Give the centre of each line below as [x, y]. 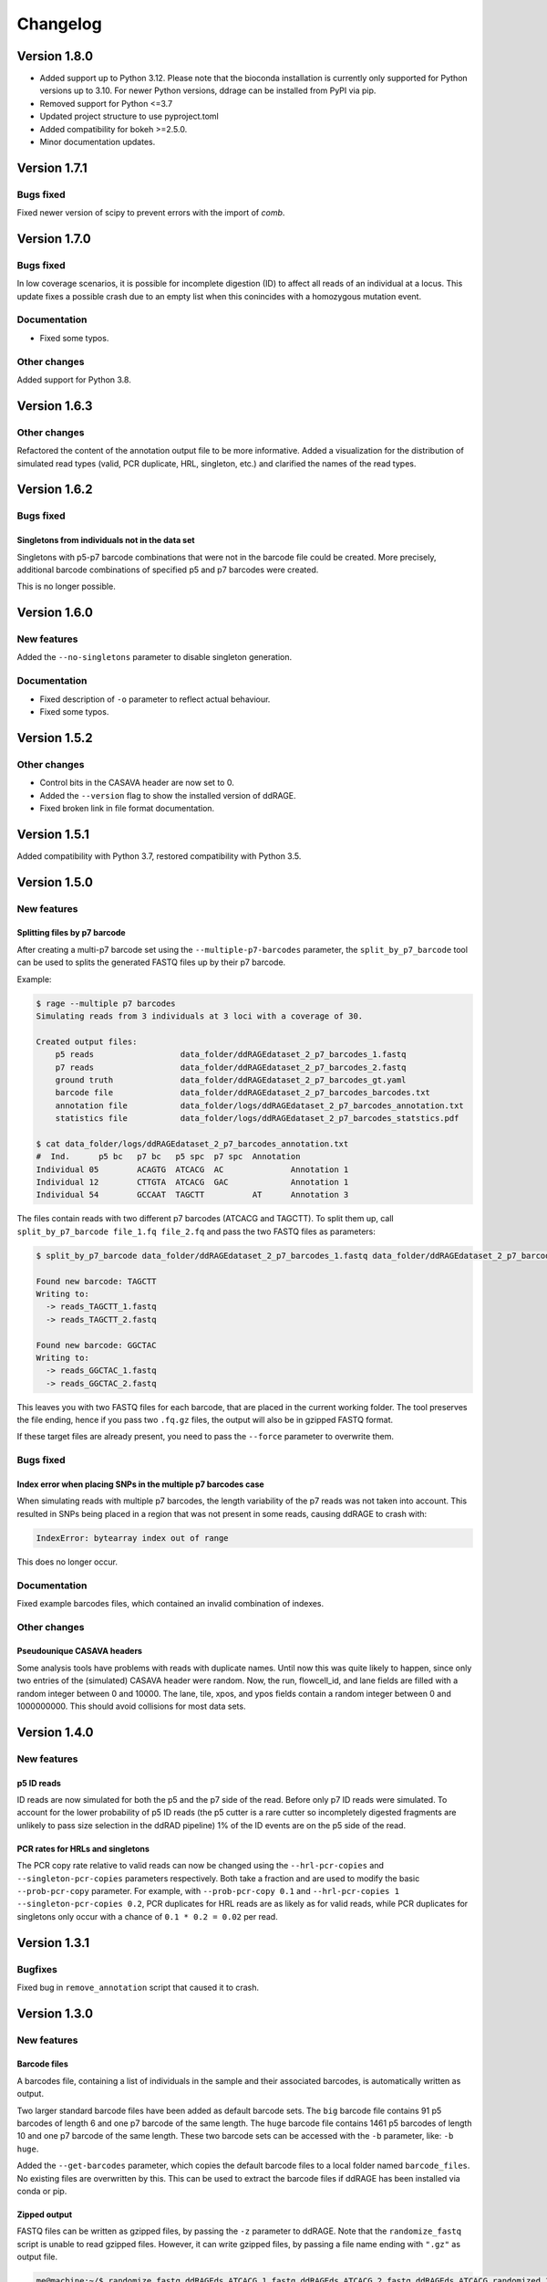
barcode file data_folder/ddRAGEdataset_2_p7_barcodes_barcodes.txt [243, 1093]
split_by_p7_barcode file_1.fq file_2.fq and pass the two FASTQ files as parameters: [196, 1231]
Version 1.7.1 [52, 167]
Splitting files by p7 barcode [72, 933]
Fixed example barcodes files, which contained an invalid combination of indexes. [170, 1603]
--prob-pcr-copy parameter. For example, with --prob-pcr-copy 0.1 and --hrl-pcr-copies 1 [208, 1890]
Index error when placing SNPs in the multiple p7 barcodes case [140, 1484]
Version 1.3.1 [53, 1943]
